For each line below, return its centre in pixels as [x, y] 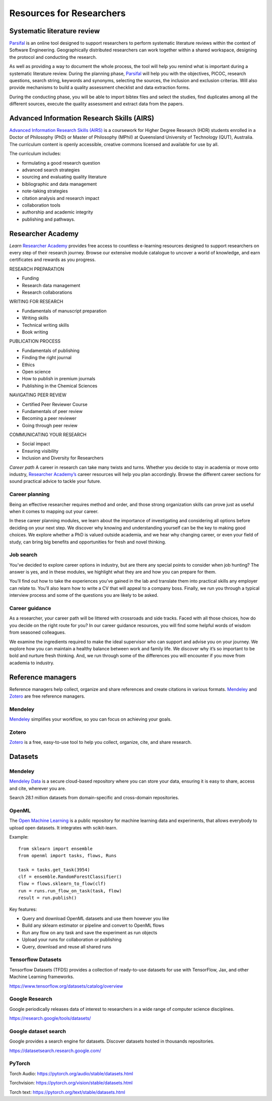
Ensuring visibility [40, 451]
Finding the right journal [47, 358]
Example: [19, 837]
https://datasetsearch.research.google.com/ [55, 1051]
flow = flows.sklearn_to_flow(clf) [62, 884]
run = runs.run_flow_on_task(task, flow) [70, 891]
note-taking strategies [45, 191]
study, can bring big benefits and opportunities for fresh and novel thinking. [88, 542]
